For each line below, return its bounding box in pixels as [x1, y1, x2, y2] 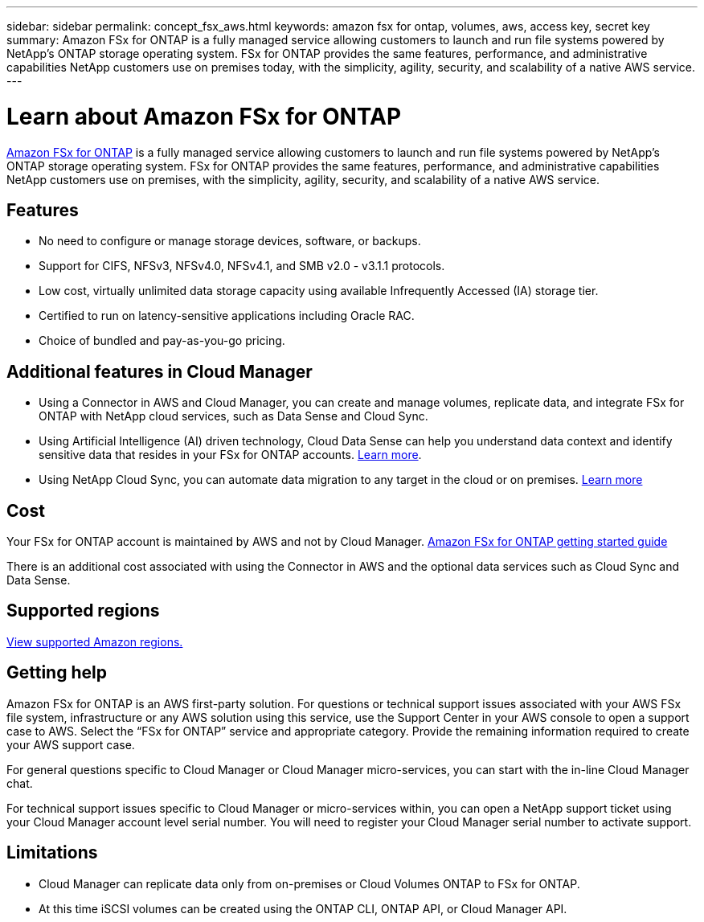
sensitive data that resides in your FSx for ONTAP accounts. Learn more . [39, 448, 422, 462]
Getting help [6, 662, 107, 683]
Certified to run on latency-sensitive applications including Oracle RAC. [39, 309, 415, 323]
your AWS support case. [6, 737, 135, 752]
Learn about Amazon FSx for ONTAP [6, 102, 402, 130]
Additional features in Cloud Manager [6, 361, 313, 382]
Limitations [6, 842, 98, 863]
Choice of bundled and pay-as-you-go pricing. [39, 334, 285, 348]
